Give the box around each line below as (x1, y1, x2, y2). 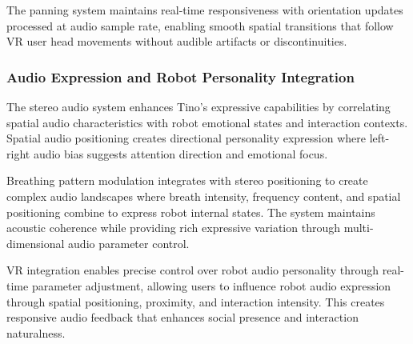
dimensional (6, 234, 65, 251)
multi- (343, 219, 374, 236)
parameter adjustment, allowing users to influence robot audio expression (31, 277, 391, 294)
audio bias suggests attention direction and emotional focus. (33, 145, 328, 162)
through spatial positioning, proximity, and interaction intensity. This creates (6, 293, 385, 310)
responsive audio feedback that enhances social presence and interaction (6, 309, 359, 326)
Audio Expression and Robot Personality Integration (6, 66, 355, 86)
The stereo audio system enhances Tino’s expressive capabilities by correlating (6, 98, 391, 114)
